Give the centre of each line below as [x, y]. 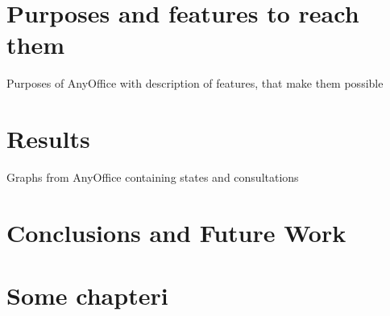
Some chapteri [87, 295]
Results [48, 139]
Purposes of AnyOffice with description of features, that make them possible [195, 83]
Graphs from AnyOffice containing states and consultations [153, 177]
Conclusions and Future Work [176, 232]
